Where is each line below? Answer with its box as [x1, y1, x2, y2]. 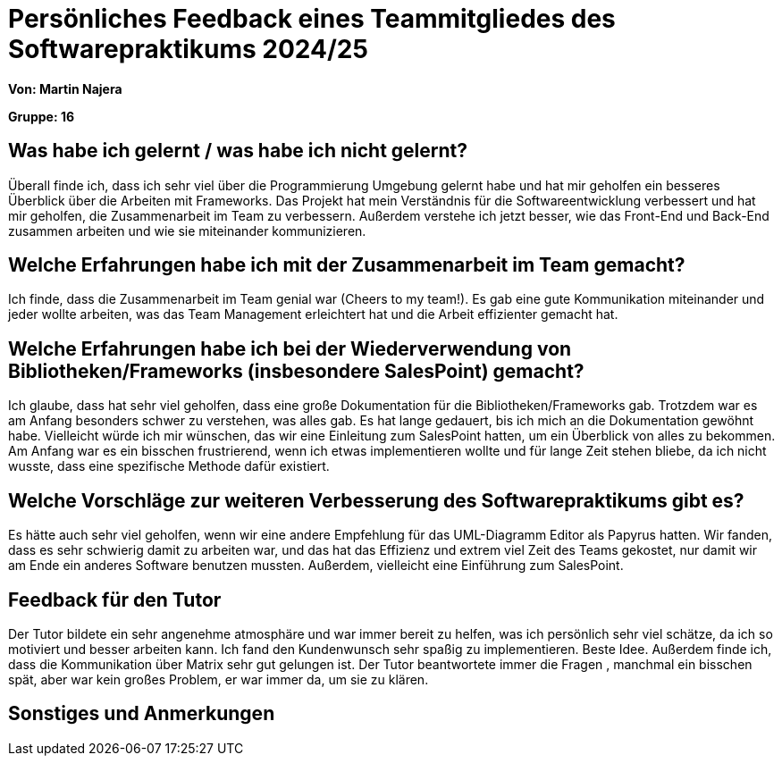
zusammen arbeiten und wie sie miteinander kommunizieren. [8, 222, 366, 239]
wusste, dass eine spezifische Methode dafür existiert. [8, 458, 330, 474]
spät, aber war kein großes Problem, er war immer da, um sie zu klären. [8, 671, 429, 687]
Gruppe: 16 [8, 108, 75, 124]
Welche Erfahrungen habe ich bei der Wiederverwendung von [8, 337, 572, 360]
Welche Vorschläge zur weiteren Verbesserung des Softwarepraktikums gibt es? [8, 489, 744, 512]
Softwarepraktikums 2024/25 [8, 34, 368, 64]
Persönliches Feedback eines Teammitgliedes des [8, 4, 616, 34]
